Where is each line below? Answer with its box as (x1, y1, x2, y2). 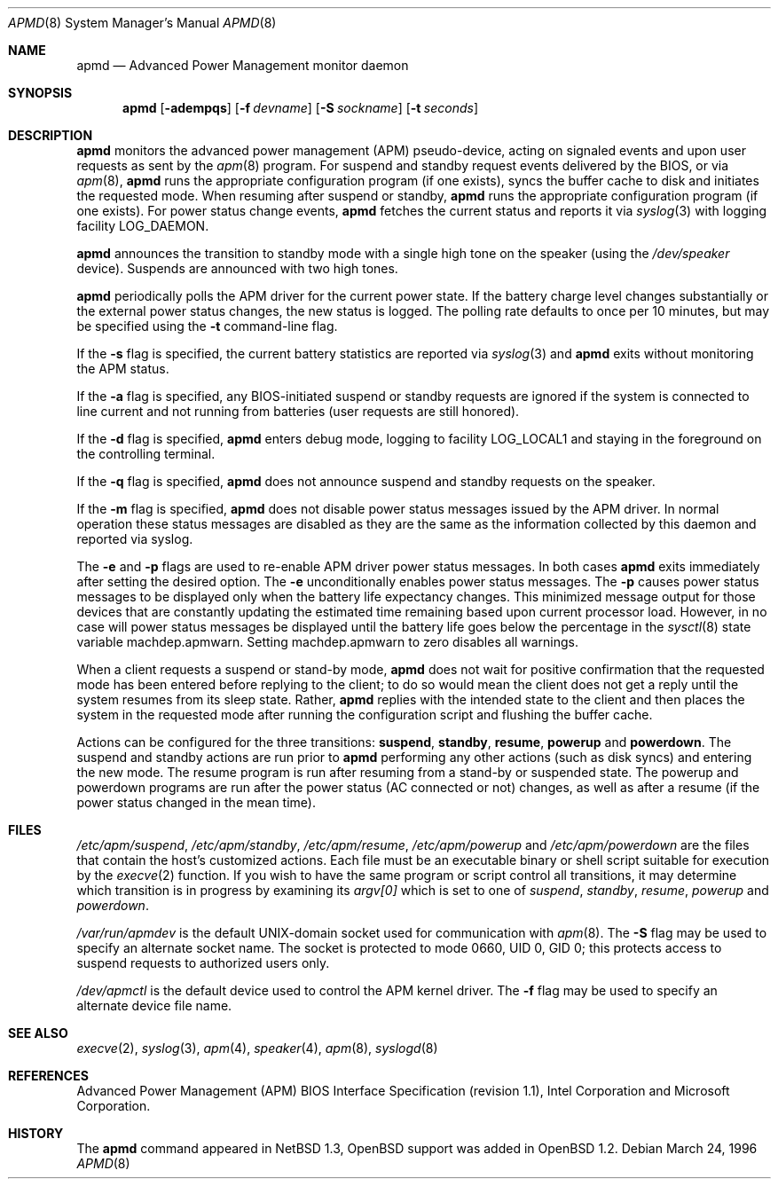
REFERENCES (8, 1068, 89, 1083)
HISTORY (8, 1126, 64, 1141)
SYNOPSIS (8, 85, 73, 100)
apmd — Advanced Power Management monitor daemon (76, 58, 409, 73)
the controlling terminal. (76, 446, 216, 461)
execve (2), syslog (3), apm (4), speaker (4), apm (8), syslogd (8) (76, 1041, 438, 1056)
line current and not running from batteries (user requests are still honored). (76, 404, 520, 419)
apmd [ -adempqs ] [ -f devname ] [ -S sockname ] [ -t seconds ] (122, 100, 478, 115)
